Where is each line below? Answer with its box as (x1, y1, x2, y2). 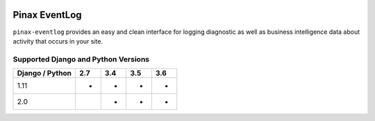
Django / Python (17, 68, 72, 78)
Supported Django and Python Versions (12, 54, 149, 64)
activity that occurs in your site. (12, 37, 103, 45)
